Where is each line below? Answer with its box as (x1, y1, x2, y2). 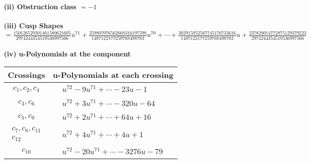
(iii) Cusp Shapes (4, 20, 63, 31)
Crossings (8, 69, 45, 80)
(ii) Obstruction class (4, 1, 77, 11)
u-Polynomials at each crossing (53, 69, 174, 80)
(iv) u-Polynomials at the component (4, 49, 131, 59)
